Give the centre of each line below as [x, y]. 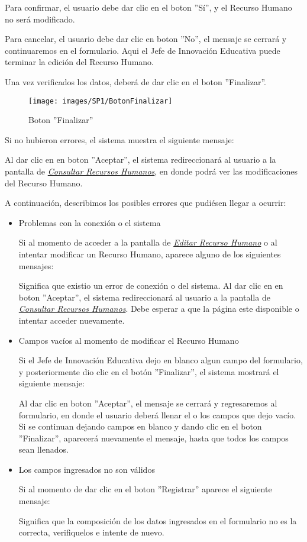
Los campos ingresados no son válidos [87, 469]
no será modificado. [40, 19]
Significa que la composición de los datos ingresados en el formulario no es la [158, 520]
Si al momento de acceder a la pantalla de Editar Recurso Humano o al [148, 242]
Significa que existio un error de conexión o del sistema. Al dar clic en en [151, 285]
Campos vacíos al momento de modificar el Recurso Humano [129, 340]
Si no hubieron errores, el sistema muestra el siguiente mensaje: [119, 139]
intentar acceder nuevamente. [72, 320]
